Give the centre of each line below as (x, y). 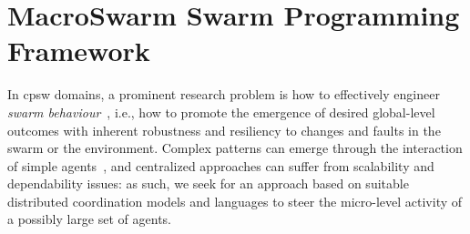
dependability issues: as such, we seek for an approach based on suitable (208, 183)
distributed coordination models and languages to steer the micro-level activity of (235, 201)
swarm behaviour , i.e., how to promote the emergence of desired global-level (221, 112)
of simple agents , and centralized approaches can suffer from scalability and (221, 165)
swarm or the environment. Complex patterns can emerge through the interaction (235, 148)
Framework (79, 51)
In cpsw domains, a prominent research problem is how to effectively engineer (224, 94)
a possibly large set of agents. (89, 219)
